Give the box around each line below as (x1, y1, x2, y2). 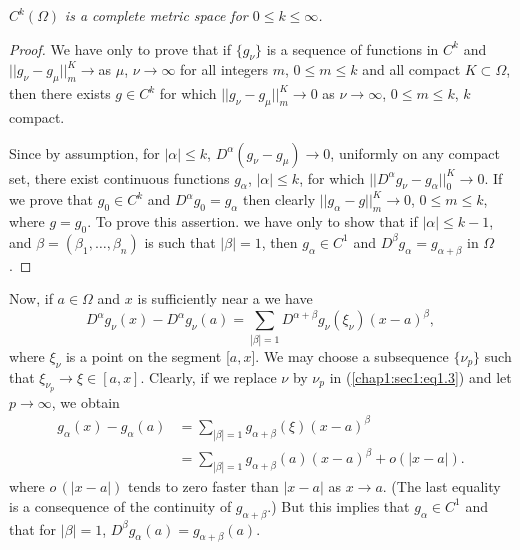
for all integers (180, 59, 269, 80)
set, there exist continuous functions (9, 167, 230, 188)
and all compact (362, 59, 461, 80)
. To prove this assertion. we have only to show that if (87, 211, 418, 232)
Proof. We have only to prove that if (9, 38, 232, 59)
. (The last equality (382, 476, 501, 497)
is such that (144, 231, 216, 252)
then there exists (9, 83, 111, 104)
